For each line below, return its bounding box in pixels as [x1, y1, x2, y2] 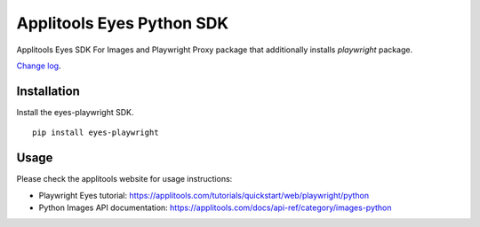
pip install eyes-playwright [32, 128, 159, 137]
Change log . [16, 60, 61, 71]
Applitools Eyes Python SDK [16, 13, 229, 33]
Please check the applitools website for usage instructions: [16, 174, 233, 184]
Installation [16, 83, 80, 98]
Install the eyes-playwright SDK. [16, 106, 134, 117]
